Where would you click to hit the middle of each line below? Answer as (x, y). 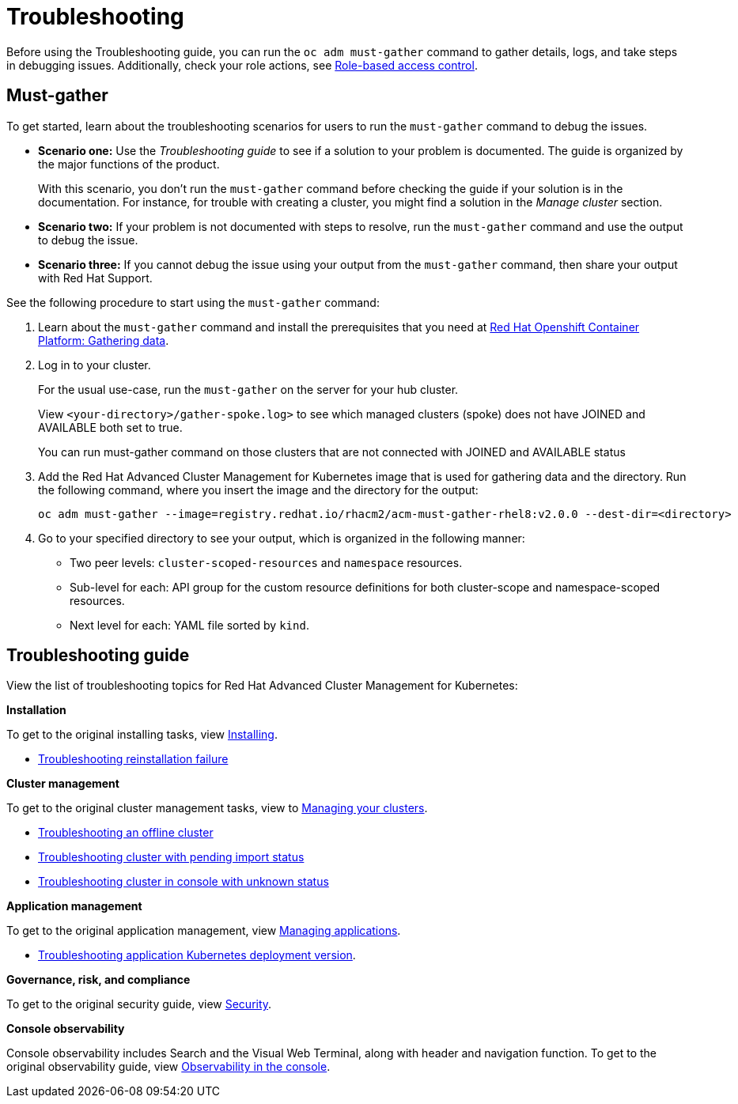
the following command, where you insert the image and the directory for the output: (258, 490)
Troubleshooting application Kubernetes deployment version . (197, 955)
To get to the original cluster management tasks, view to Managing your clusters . (217, 808)
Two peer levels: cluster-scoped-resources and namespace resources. (266, 562)
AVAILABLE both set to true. (110, 427)
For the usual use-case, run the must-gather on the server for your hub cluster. (248, 389)
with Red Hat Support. (95, 278)
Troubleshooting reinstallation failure (133, 759)
